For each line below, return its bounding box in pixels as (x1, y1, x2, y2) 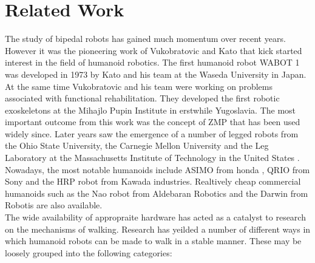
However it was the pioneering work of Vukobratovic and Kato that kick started (5, 44, 302, 56)
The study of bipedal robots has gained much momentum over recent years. (5, 32, 286, 45)
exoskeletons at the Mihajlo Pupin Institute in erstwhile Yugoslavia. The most (5, 103, 296, 116)
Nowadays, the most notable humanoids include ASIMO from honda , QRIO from (5, 163, 310, 176)
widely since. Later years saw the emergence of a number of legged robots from (5, 127, 299, 140)
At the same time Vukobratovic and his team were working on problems (5, 80, 273, 92)
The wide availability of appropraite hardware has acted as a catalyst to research (5, 211, 306, 224)
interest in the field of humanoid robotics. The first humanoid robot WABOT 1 (5, 56, 300, 69)
